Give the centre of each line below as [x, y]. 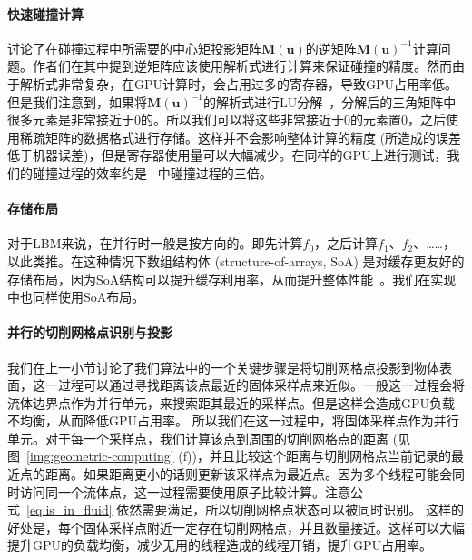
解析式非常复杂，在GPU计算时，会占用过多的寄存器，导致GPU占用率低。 [239, 83]
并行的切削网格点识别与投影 [90, 332]
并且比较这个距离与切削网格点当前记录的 [330, 456]
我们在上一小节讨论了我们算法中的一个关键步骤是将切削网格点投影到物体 [223, 367]
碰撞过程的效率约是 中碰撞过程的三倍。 [152, 172]
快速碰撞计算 [45, 13]
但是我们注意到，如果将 [77, 101]
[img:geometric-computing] [100, 456]
